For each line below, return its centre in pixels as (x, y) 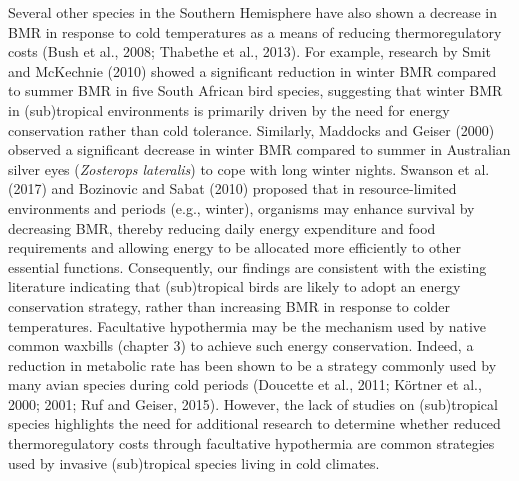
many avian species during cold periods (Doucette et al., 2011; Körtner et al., (245, 384)
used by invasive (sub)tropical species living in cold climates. (194, 462)
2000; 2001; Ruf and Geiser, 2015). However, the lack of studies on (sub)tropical (253, 403)
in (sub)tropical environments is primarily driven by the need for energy (229, 109)
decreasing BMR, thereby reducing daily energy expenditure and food (222, 227)
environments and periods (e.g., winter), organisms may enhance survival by (241, 207)
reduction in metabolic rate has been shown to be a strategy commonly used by (252, 364)
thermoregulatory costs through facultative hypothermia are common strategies (251, 443)
